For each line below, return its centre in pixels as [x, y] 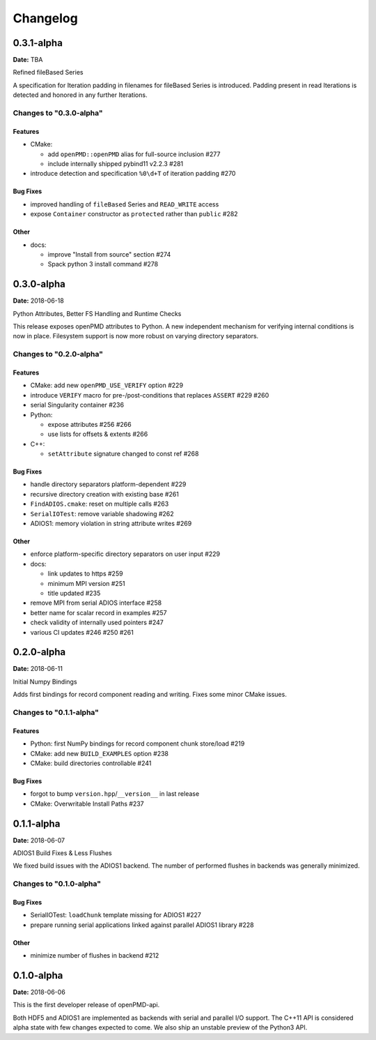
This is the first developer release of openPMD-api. [86, 1005]
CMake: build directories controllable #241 [91, 763]
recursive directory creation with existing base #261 [104, 494]
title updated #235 [74, 593]
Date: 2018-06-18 [38, 301]
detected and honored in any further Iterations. [80, 95]
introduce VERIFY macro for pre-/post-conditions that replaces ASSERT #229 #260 [150, 395]
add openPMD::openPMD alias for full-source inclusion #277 [134, 154]
